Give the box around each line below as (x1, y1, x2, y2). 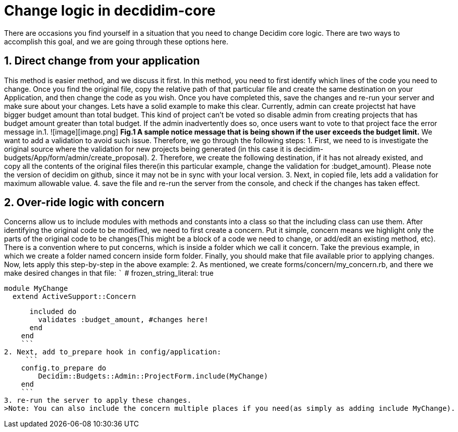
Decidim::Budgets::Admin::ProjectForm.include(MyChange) (38, 372, 268, 381)
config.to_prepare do (21, 364, 107, 373)
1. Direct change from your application (4, 54, 200, 68)
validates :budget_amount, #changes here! (38, 316, 209, 324)
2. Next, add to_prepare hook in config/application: (4, 348, 221, 356)
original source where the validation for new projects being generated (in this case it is (4, 144, 292, 153)
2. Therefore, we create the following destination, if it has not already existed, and (151, 153, 423, 162)
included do (29, 307, 77, 316)
